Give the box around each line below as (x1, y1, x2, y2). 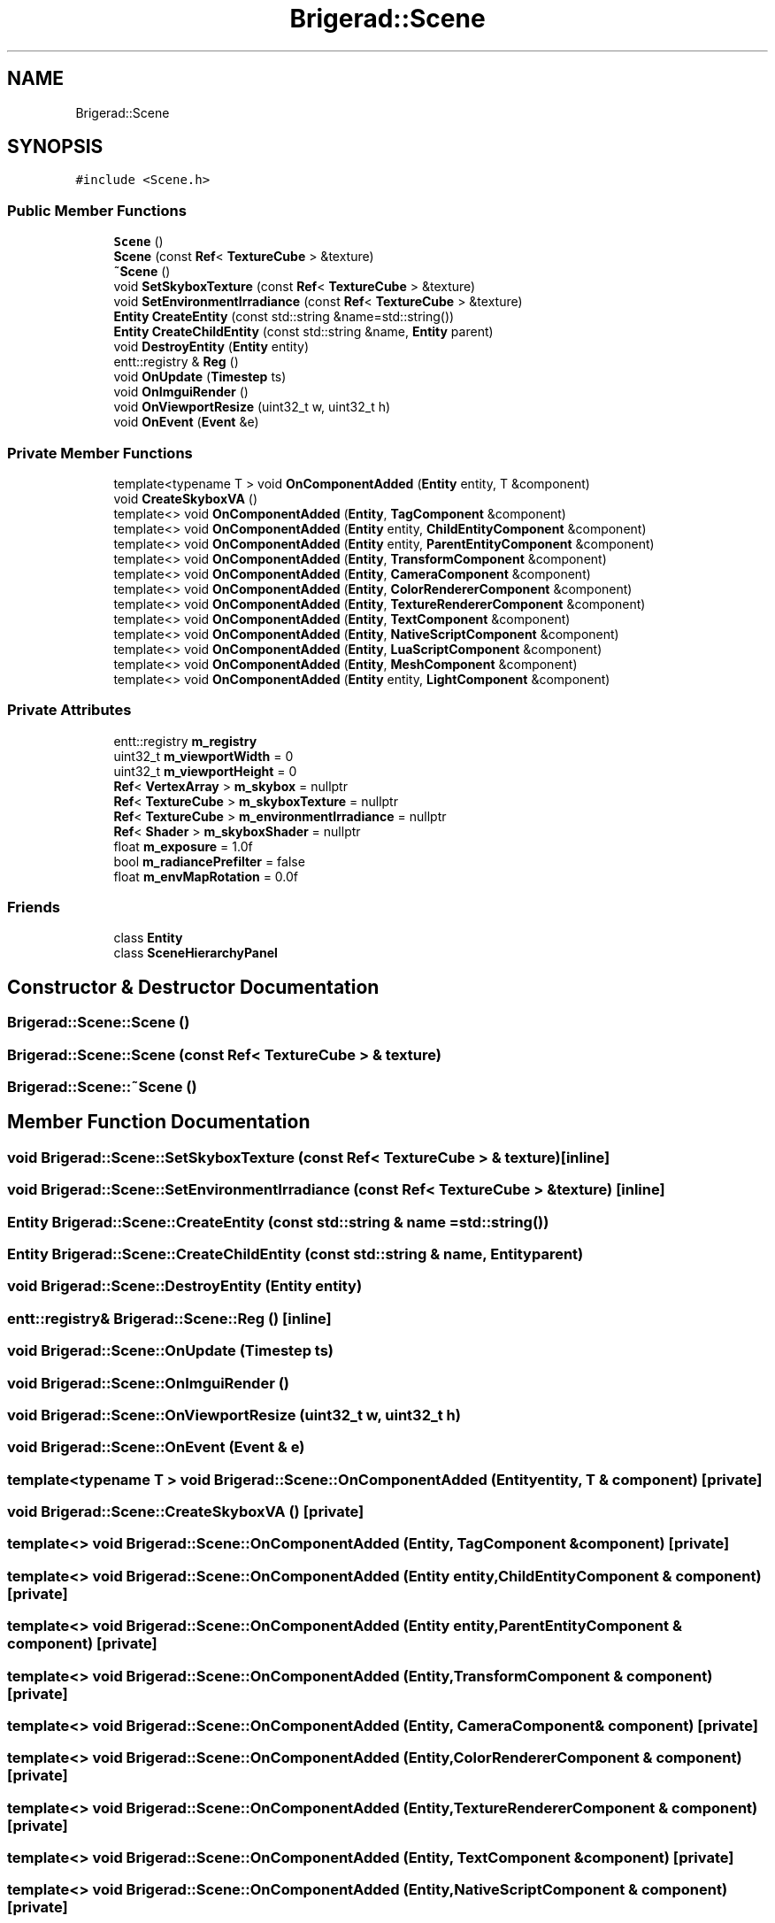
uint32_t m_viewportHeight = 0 (113, 763, 297, 779)
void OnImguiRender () (113, 384, 249, 400)
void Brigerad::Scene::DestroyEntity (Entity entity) (7, 1277, 363, 1296)
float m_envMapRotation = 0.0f (113, 868, 299, 884)
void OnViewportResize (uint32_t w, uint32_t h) (113, 399, 391, 415)
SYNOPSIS (7, 135, 104, 158)
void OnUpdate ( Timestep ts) (113, 369, 287, 385)
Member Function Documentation (7, 1111, 311, 1134)
